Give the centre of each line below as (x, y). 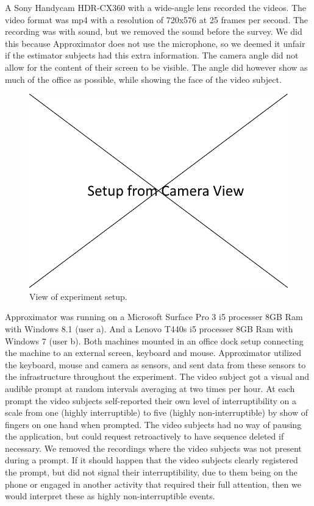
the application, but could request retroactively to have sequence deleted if (145, 436)
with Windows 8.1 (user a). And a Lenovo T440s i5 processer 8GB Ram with (149, 328)
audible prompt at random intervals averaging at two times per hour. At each (150, 388)
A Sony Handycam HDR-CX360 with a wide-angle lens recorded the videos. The (156, 7)
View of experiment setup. (78, 296)
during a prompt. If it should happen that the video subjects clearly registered (152, 460)
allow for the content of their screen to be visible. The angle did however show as (156, 67)
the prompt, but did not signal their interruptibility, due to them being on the (151, 472)
